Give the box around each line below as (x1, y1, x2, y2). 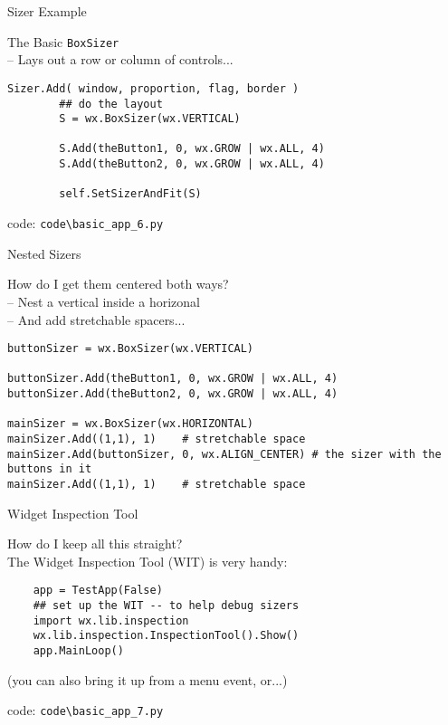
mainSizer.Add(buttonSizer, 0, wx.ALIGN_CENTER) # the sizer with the (7, 447, 442, 461)
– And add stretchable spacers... (7, 310, 186, 329)
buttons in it (7, 463, 92, 476)
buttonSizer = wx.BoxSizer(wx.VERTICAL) (7, 342, 254, 356)
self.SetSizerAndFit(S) (59, 187, 202, 201)
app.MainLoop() (33, 644, 124, 658)
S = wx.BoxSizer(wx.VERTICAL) (59, 112, 241, 126)
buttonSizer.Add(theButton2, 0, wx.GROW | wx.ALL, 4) (7, 387, 338, 401)
